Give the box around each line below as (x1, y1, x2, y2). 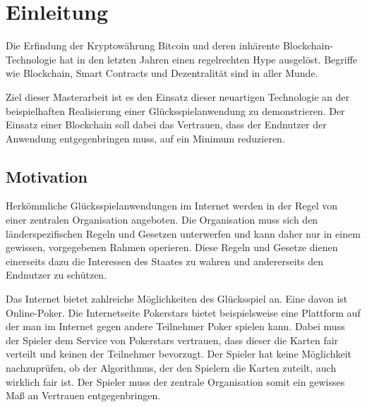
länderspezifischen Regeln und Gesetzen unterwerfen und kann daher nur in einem (6, 226, 361, 241)
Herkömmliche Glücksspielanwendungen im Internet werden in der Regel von (6, 198, 337, 213)
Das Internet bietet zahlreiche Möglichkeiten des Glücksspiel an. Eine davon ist (6, 291, 348, 306)
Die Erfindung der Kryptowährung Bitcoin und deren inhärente (6, 38, 280, 53)
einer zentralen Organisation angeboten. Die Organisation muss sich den (6, 212, 318, 227)
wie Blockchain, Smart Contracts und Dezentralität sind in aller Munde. (6, 66, 318, 80)
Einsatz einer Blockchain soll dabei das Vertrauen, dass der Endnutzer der (6, 117, 327, 132)
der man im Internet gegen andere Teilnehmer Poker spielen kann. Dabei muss (6, 319, 345, 334)
